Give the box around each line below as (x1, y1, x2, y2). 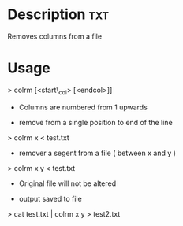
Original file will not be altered (18, 179, 117, 188)
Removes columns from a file (7, 31, 103, 41)
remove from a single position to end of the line (18, 117, 173, 127)
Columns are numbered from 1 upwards (18, 102, 148, 112)
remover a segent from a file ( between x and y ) (18, 148, 177, 157)
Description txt (7, 6, 110, 24)
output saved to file (18, 194, 82, 203)
